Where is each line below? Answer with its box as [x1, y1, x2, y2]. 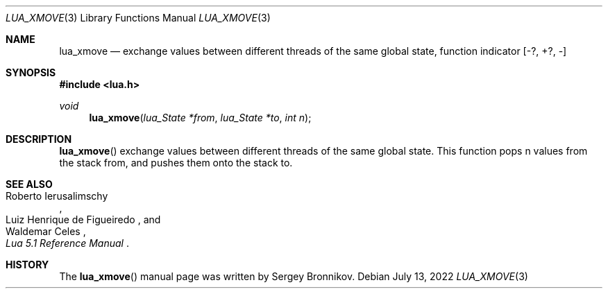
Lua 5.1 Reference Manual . [6, 237, 129, 249]
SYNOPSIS [6, 67, 56, 78]
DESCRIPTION [6, 133, 72, 145]
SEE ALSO [6, 178, 53, 190]
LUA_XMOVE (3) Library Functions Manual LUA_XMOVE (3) [6, 12, 271, 24]
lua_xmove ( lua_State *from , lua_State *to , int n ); [89, 112, 312, 123]
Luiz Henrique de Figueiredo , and [6, 214, 161, 225]
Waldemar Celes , [6, 225, 86, 237]
